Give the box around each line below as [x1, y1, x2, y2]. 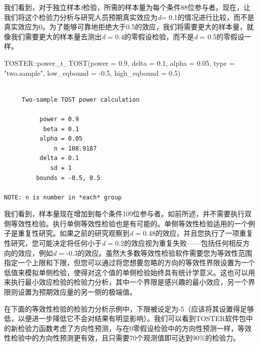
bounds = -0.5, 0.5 [36, 174, 101, 181]
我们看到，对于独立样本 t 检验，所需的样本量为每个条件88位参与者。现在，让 [4, 2, 251, 12]
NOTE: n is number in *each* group [4, 193, 122, 201]
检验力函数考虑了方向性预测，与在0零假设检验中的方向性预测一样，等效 [17, 323, 252, 333]
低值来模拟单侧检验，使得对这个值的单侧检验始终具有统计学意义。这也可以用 [4, 267, 255, 277]
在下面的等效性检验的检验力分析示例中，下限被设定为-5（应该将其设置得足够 [4, 303, 254, 314]
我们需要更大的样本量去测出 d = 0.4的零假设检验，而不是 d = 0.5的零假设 [10, 31, 245, 41]
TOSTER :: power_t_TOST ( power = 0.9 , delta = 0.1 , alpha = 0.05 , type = [4, 57, 235, 68]
